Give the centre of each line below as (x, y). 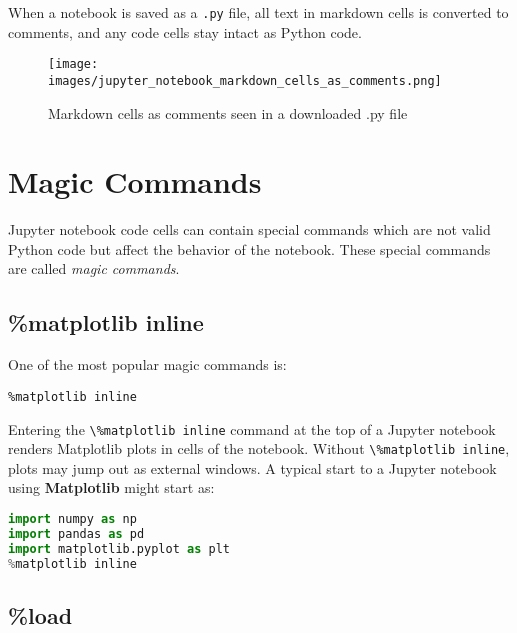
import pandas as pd (76, 533)
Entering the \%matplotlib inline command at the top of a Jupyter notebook (252, 428)
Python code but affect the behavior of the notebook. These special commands (249, 248)
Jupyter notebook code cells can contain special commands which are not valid (249, 229)
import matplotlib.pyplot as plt (119, 548)
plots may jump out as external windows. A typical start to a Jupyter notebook (252, 467)
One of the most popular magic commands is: (147, 364)
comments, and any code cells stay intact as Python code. (185, 31)
